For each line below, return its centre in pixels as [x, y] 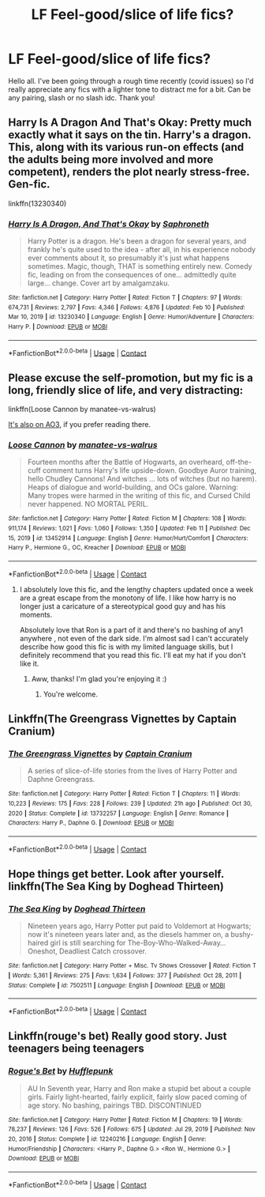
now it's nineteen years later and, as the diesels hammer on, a [128, 935]
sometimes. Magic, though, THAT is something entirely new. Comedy [140, 266]
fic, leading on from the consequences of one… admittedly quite [132, 275]
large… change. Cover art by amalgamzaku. [98, 283]
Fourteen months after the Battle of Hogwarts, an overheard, [126, 462]
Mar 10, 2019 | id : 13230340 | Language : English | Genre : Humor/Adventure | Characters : [131, 317]
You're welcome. [71, 694]
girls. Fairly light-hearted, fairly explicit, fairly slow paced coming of [137, 1097]
